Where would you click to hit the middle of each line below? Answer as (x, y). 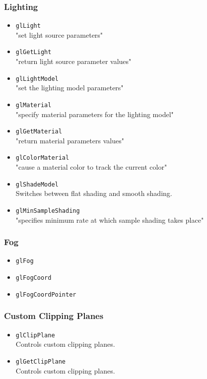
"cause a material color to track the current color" (91, 167)
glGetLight (34, 52)
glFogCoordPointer (46, 294)
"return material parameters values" (70, 140)
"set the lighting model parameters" (69, 88)
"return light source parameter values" (73, 61)
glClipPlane (35, 335)
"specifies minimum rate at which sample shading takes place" (110, 220)
